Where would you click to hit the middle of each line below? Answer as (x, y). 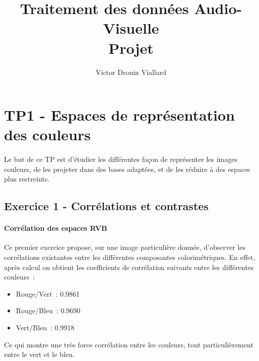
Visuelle (131, 28)
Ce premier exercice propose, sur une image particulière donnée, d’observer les (125, 247)
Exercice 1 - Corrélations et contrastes (106, 206)
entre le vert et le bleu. (39, 354)
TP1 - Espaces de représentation (119, 115)
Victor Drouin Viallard (131, 72)
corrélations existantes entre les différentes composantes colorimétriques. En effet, (130, 257)
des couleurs (47, 134)
